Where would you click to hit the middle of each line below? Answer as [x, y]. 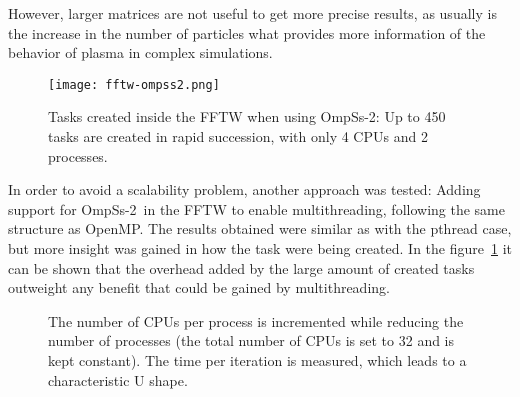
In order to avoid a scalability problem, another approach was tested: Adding [244, 189]
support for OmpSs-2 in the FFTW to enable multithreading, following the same [256, 208]
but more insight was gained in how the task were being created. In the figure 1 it [260, 248]
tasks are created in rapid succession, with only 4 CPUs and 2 [238, 136]
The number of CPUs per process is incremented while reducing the [256, 320]
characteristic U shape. [118, 379]
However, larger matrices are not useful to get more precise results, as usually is [252, 13]
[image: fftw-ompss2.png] [134, 84]
